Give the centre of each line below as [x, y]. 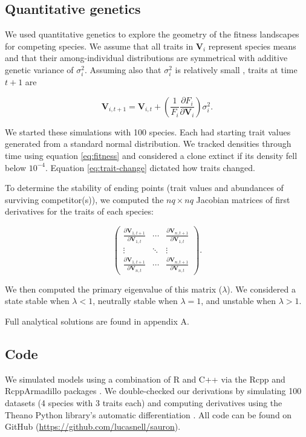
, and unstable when [238, 301]
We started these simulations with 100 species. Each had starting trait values [148, 131]
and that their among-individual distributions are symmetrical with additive [146, 58]
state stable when [37, 301]
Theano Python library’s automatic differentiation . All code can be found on [148, 414]
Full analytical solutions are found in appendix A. [97, 321]
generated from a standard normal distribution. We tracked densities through [148, 144]
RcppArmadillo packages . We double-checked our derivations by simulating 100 [153, 391]
